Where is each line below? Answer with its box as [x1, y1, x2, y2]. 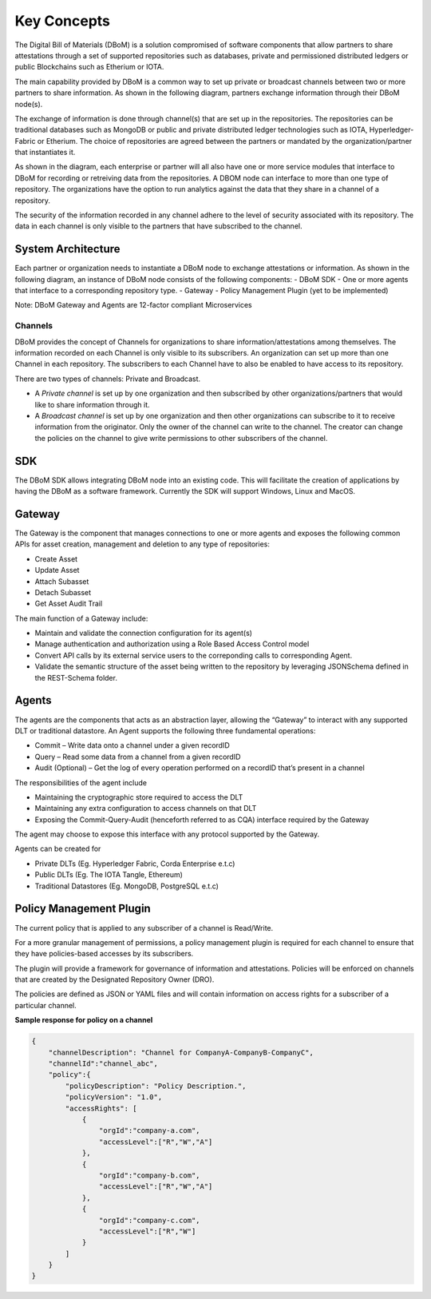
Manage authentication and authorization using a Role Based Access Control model [34, 639, 310, 649]
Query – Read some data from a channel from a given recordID [34, 752, 241, 761]
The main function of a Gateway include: [14, 614, 148, 623]
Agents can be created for [14, 844, 101, 854]
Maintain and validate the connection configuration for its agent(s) [34, 628, 253, 638]
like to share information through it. [34, 399, 151, 409]
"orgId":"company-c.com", [98, 1215, 200, 1225]
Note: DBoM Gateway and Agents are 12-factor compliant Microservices [14, 300, 252, 310]
